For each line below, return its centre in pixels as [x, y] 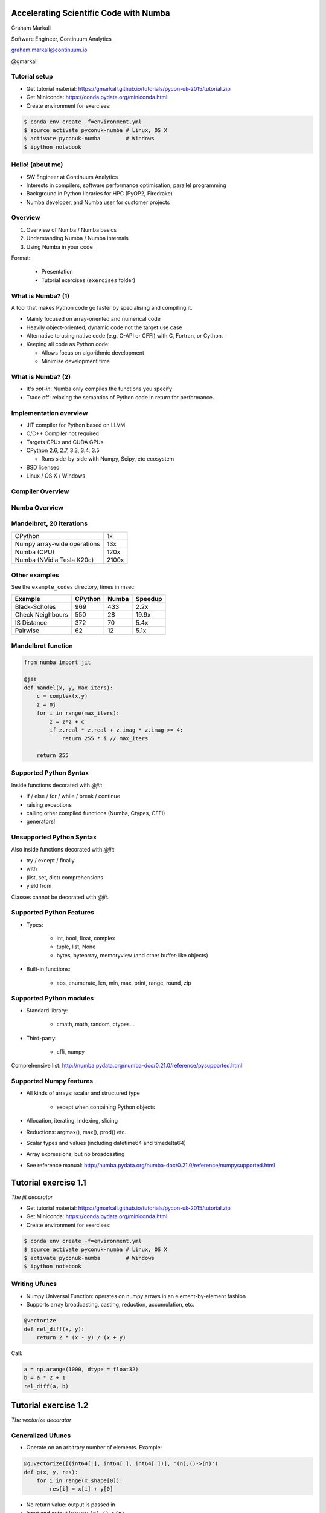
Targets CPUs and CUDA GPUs [65, 442]
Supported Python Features [53, 913]
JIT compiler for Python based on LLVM [76, 425]
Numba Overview [37, 507]
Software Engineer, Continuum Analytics [61, 39]
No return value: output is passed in [71, 1505]
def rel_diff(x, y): [54, 1329]
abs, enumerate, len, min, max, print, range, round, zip [124, 983]
